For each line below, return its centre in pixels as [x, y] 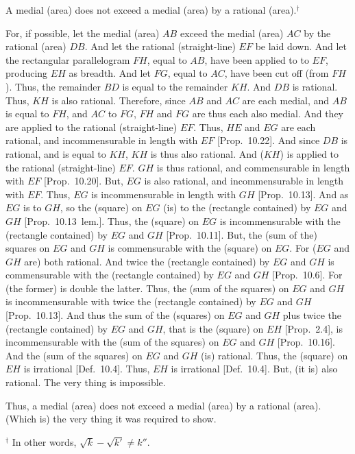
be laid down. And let [301, 46]
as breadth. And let [110, 73]
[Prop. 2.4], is [314, 328]
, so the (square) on [101, 207]
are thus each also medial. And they [268, 113]
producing [27, 73]
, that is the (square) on [213, 328]
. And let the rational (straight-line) [160, 46]
